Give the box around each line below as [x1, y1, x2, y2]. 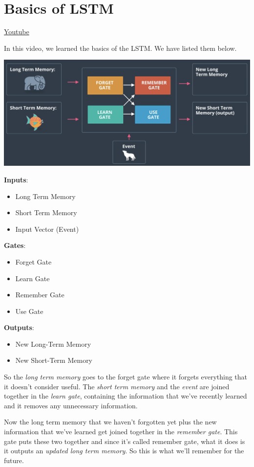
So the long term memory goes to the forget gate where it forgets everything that [4, 372, 248, 382]
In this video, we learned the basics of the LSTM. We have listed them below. [4, 43, 237, 53]
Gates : [4, 240, 26, 250]
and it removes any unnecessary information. [4, 400, 138, 410]
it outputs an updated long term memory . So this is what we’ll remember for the [4, 445, 244, 456]
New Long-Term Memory [15, 338, 91, 349]
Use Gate [15, 306, 43, 316]
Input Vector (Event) [15, 223, 79, 234]
